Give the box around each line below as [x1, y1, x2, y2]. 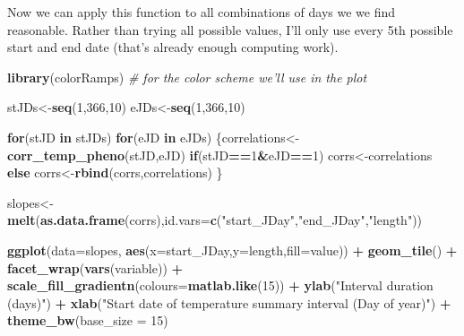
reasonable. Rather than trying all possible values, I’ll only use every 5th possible [7, 20, 453, 39]
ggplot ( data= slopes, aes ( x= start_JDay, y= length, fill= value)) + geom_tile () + [7, 240, 458, 259]
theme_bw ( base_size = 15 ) [7, 311, 168, 330]
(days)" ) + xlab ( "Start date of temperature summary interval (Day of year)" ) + [7, 293, 451, 312]
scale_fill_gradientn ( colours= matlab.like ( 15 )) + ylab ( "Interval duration [7, 276, 434, 295]
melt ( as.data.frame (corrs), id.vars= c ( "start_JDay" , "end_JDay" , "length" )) [7, 211, 423, 229]
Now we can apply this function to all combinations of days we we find [7, 3, 396, 21]
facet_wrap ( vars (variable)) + [7, 258, 184, 277]
